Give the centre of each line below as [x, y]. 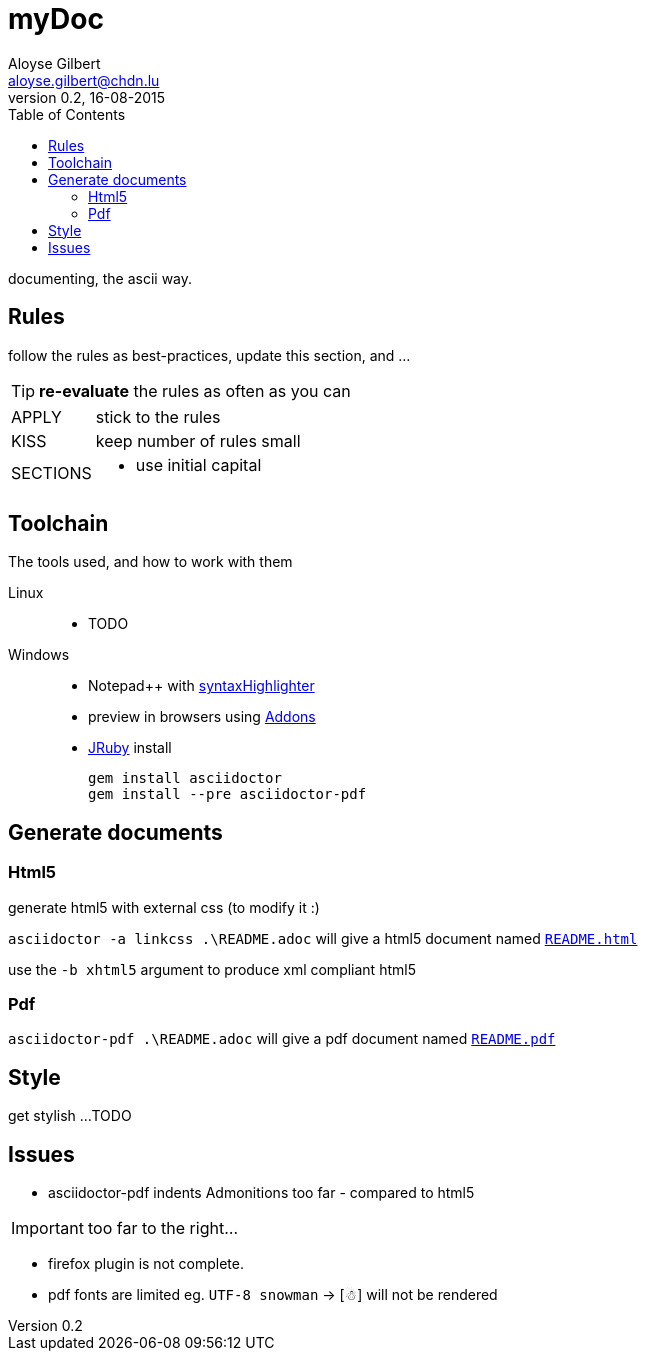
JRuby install [130, 748]
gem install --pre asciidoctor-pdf [227, 794]
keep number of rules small [198, 440]
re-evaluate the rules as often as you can [195, 390]
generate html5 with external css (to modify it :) [164, 907]
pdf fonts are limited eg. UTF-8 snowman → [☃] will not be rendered [273, 1295]
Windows [39, 655]
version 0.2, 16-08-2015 [87, 97]
